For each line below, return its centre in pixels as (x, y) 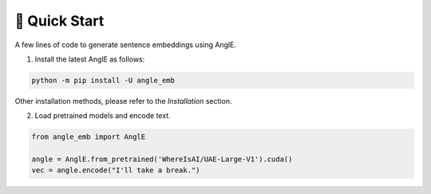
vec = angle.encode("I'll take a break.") (116, 170)
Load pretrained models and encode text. (103, 116)
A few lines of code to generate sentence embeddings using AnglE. (126, 45)
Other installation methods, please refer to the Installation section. (123, 101)
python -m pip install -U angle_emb (103, 80)
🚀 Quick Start (59, 21)
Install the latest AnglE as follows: (90, 59)
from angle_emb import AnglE (89, 137)
